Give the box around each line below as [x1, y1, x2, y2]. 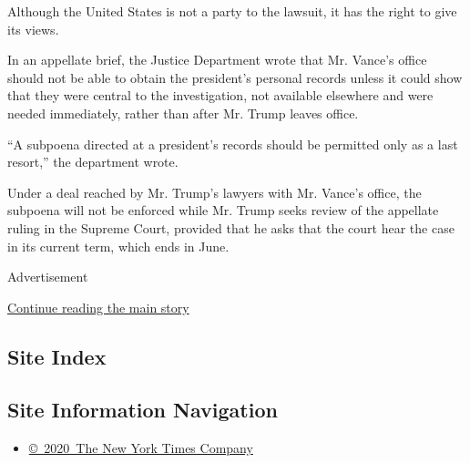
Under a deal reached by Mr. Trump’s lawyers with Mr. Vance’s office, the [7, 182, 422, 201]
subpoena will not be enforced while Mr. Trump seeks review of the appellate [7, 201, 439, 220]
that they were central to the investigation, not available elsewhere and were [7, 86, 434, 105]
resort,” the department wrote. [7, 152, 179, 171]
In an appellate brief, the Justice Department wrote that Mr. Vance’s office [7, 50, 427, 69]
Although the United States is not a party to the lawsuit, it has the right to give [7, 2, 457, 20]
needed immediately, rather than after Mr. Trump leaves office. [7, 103, 359, 122]
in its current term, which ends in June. [7, 236, 230, 255]
